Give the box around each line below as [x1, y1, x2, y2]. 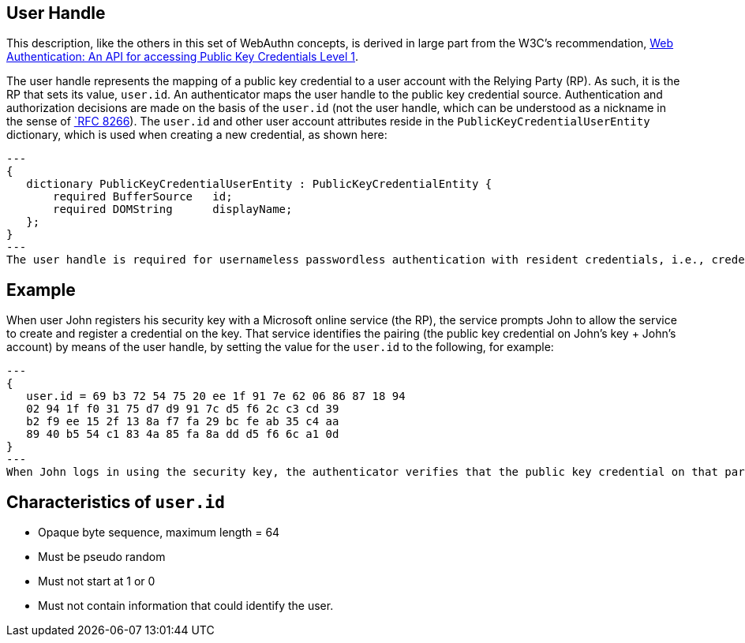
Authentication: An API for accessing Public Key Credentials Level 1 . [6, 50, 358, 64]
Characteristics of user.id [6, 492, 225, 512]
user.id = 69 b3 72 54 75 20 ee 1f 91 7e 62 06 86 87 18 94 [26, 390, 406, 403]
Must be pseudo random [38, 550, 166, 564]
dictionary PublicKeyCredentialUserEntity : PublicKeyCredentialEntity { [26, 178, 492, 191]
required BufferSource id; [53, 190, 233, 204]
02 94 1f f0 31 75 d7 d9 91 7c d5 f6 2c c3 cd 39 [26, 402, 339, 416]
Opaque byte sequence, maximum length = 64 [38, 525, 280, 540]
